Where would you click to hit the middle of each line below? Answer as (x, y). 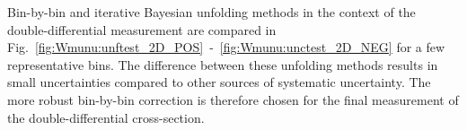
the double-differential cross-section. (106, 117)
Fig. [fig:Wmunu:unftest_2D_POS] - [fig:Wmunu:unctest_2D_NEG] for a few (226, 47)
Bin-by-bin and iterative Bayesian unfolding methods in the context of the (211, 12)
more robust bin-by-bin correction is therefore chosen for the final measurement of (233, 99)
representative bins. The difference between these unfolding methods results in (223, 64)
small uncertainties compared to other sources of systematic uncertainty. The (219, 82)
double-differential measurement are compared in (142, 29)
